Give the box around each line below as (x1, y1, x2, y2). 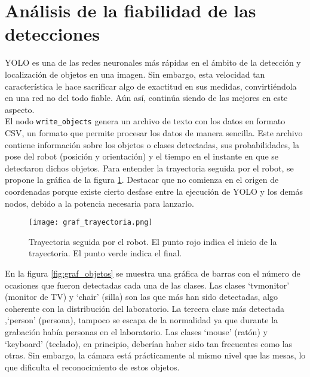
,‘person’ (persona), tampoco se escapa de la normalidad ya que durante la (5, 314, 278, 326)
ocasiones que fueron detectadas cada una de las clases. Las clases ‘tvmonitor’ (5, 278, 290, 291)
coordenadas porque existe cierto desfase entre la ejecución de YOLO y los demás (5, 185, 303, 197)
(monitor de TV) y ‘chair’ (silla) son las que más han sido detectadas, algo (5, 290, 278, 303)
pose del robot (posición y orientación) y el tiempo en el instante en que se (5, 150, 279, 163)
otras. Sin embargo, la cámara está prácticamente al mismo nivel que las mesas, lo (5, 349, 306, 361)
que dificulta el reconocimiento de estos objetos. (5, 360, 180, 373)
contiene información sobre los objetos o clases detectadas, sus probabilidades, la (5, 138, 300, 151)
